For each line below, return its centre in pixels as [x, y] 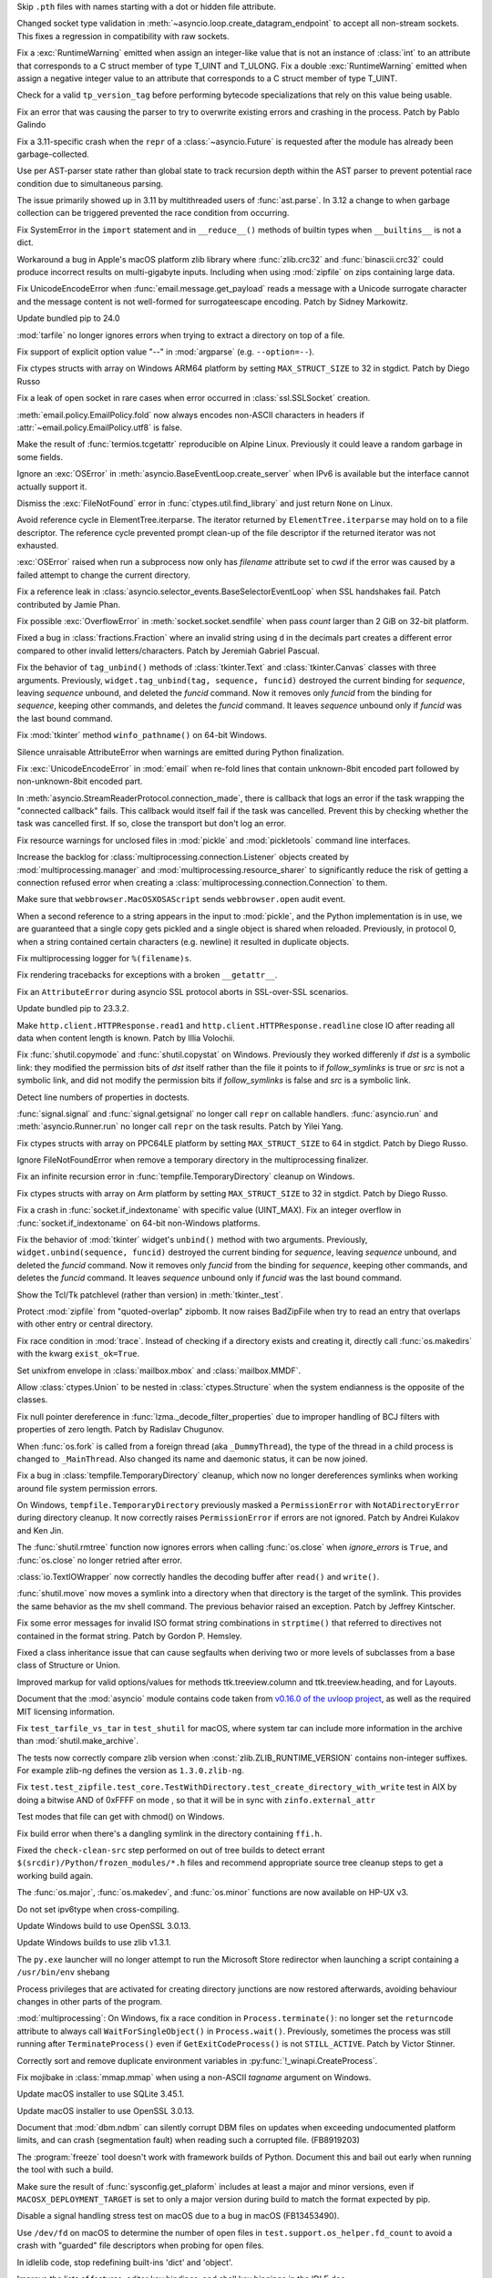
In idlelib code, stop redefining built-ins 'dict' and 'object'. [125, 2262]
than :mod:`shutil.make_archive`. [78, 1741]
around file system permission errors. [87, 1488]
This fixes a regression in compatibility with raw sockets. [123, 36]
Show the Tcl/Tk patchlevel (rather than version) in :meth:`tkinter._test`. [150, 1295]
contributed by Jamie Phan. [69, 604]
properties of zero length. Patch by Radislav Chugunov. [121, 1430]
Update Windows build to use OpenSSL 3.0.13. [104, 1926]
